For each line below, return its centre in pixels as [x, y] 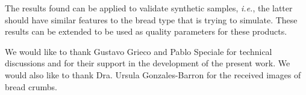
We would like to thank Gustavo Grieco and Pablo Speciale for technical [139, 51]
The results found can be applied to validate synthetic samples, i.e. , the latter [149, 8]
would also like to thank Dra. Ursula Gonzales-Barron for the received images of [153, 74]
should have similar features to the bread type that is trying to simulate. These [151, 19]
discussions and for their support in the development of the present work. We [148, 63]
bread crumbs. [31, 86]
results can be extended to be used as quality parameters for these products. [146, 31]
